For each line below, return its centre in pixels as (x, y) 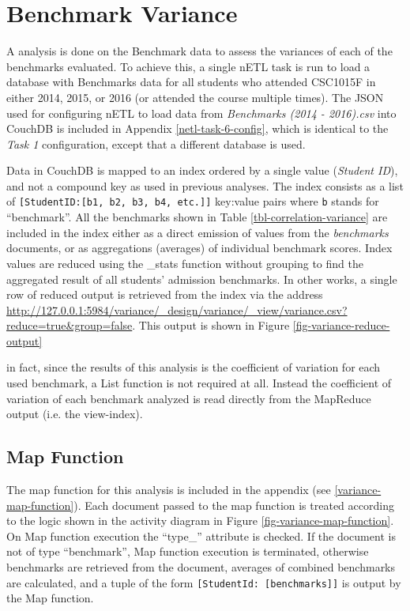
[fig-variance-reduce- (341, 325)
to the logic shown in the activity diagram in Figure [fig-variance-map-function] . (200, 520)
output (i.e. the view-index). (75, 414)
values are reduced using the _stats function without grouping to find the (185, 263)
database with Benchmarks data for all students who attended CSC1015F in (191, 82)
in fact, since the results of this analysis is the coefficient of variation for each (194, 367)
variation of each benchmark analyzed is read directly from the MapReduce (189, 398)
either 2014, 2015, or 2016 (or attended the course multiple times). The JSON (195, 97)
